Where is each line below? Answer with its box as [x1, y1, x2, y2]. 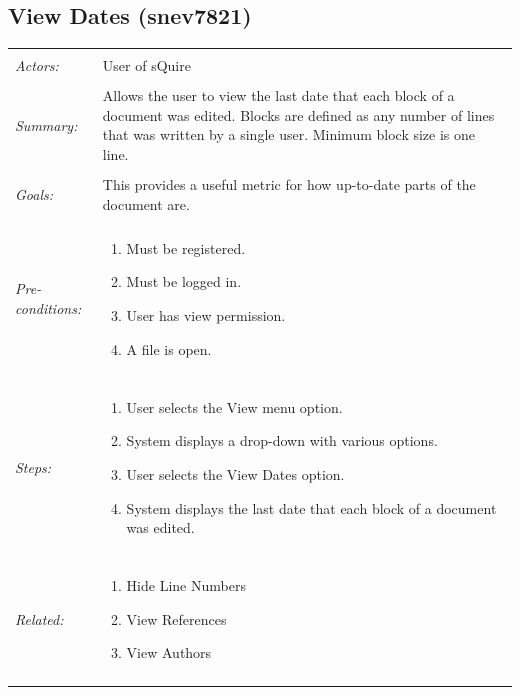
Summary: [15, 114, 78, 135]
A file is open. [126, 338, 212, 359]
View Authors [126, 642, 212, 663]
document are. [102, 193, 190, 214]
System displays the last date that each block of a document [126, 497, 497, 518]
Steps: [15, 456, 52, 477]
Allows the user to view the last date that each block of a [102, 85, 455, 106]
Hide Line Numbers [126, 575, 246, 596]
